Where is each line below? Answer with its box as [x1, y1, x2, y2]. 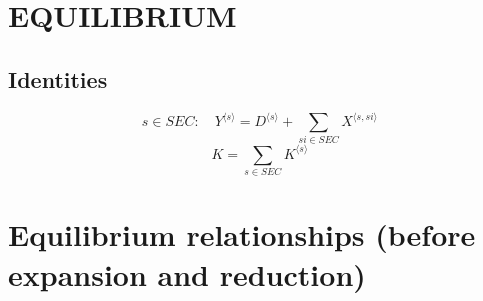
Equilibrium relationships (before [8, 214, 476, 255]
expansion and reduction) [8, 253, 366, 294]
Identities [8, 63, 108, 94]
